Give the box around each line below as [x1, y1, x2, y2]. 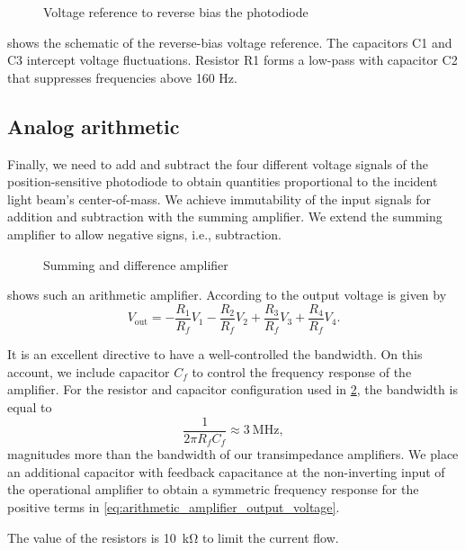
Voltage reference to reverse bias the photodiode [43, 3, 309, 21]
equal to [7, 398, 52, 417]
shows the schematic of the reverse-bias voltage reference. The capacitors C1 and [7, 32, 452, 51]
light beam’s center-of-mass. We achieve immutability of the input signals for [7, 189, 432, 208]
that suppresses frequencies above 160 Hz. [7, 68, 237, 86]
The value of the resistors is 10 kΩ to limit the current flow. [7, 527, 339, 546]
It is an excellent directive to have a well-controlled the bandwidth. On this [7, 345, 423, 364]
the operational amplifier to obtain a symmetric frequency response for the [7, 480, 419, 499]
